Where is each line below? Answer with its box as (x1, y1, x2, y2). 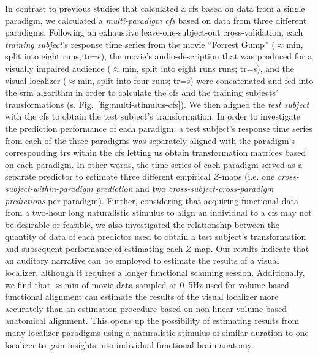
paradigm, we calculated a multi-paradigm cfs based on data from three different (5, 13, 307, 26)
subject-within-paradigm (5, 181, 93, 194)
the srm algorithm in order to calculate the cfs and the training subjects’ (5, 86, 278, 99)
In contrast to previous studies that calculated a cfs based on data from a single (5, 2, 305, 14)
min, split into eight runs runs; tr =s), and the (122, 61, 294, 74)
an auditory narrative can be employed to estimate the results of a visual (5, 254, 279, 267)
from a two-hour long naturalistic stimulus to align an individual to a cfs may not (5, 206, 312, 219)
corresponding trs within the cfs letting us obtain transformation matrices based (5, 146, 306, 159)
